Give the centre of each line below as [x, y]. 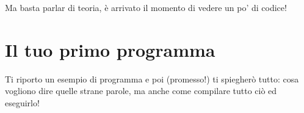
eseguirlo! [22, 102]
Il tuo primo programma [110, 49]
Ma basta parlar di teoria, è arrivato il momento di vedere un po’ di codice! [146, 7]
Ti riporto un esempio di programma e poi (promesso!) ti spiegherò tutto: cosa [152, 78]
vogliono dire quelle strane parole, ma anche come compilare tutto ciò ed [141, 91]
